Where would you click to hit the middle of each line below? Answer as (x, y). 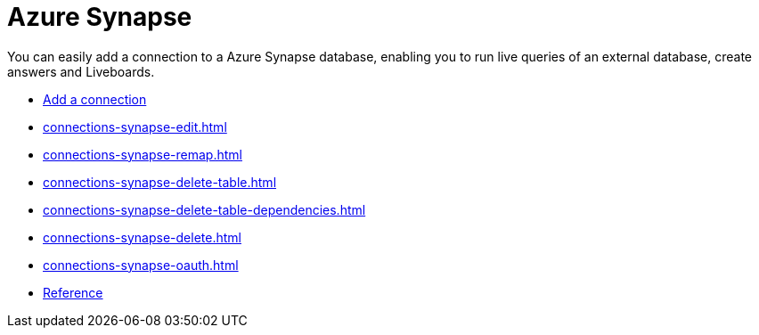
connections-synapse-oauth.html (141, 265)
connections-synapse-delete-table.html (160, 182)
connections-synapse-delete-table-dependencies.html (204, 209)
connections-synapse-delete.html (142, 237)
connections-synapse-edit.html (135, 127)
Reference (73, 292)
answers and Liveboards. (81, 71)
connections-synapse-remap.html (143, 154)
